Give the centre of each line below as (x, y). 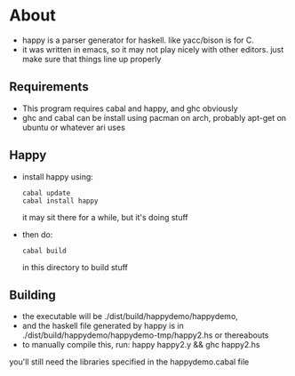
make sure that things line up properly (92, 59)
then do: (37, 234)
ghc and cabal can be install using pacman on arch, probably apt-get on (154, 117)
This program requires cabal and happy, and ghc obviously (130, 108)
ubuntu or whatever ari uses (74, 127)
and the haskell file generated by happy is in (103, 326)
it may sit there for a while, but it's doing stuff (105, 217)
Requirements (49, 87)
